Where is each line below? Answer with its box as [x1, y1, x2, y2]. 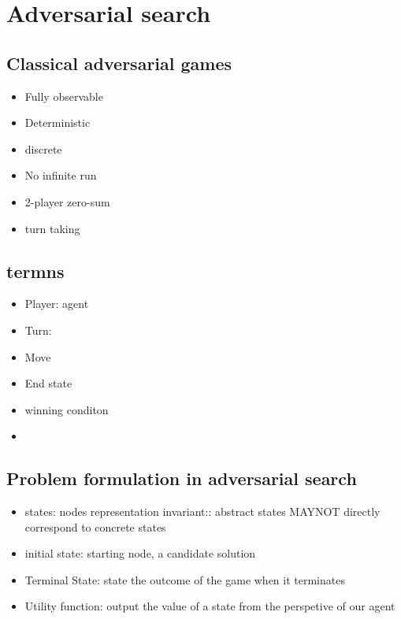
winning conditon [24, 401, 109, 417]
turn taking [24, 220, 80, 236]
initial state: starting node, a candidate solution [24, 545, 256, 562]
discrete [24, 140, 62, 157]
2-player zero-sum [24, 193, 110, 209]
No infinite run [24, 167, 97, 183]
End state [24, 375, 72, 391]
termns [6, 258, 65, 283]
